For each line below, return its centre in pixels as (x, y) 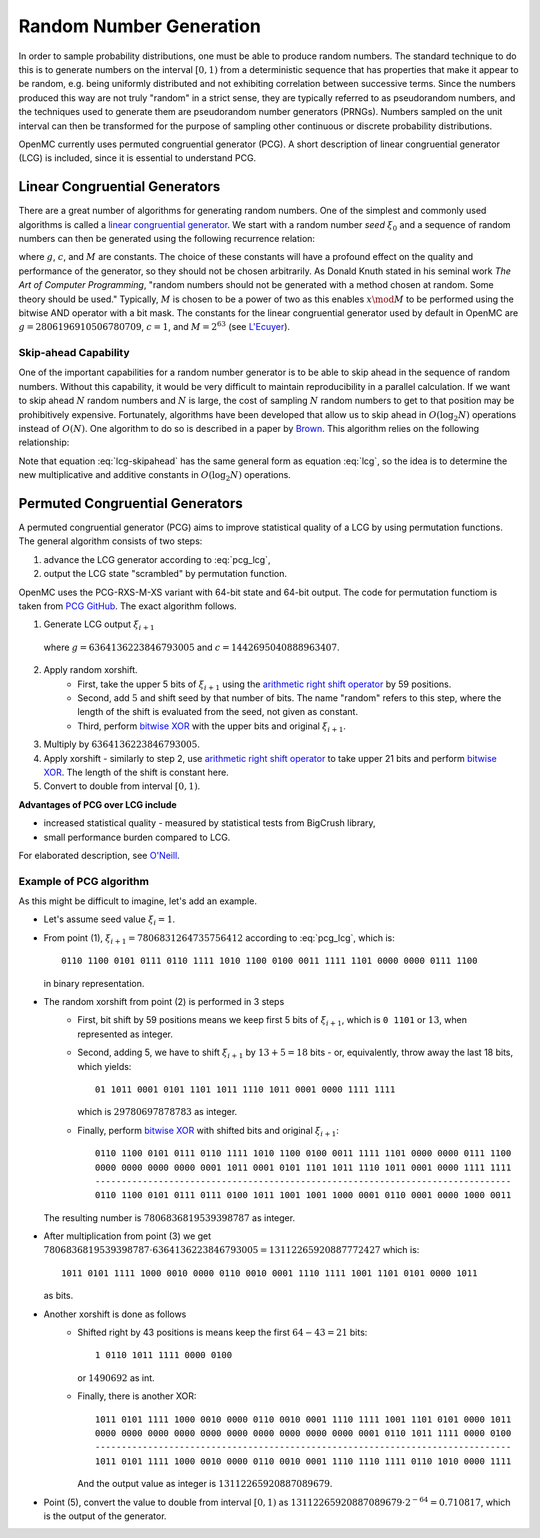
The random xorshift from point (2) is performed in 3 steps (164, 1001)
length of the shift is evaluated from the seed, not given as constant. (218, 712)
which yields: (104, 1066)
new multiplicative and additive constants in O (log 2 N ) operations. (155, 476)
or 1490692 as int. (116, 1377)
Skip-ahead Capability (74, 353)
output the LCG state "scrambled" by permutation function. (165, 574)
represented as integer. (125, 1034)
